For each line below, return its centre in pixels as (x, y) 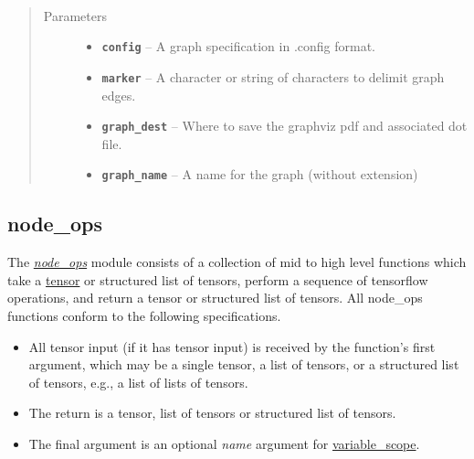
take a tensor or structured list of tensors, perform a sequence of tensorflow (218, 279)
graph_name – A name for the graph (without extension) (260, 174)
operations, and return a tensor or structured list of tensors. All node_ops (215, 298)
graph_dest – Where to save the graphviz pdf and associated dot (284, 126)
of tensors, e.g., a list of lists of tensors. (138, 382)
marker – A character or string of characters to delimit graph (273, 76)
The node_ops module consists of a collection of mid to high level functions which (237, 262)
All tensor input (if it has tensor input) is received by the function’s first (232, 346)
